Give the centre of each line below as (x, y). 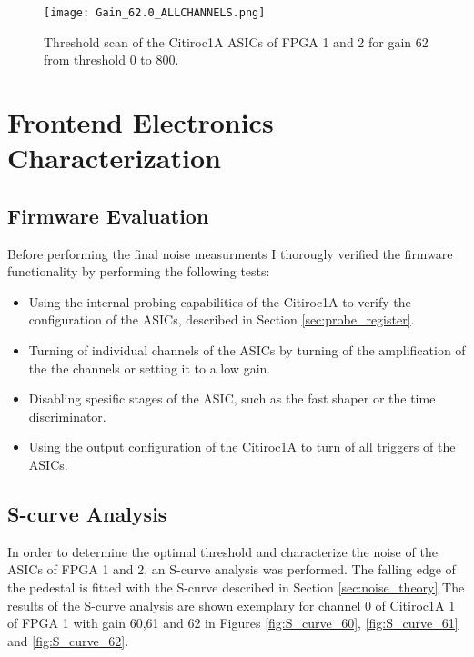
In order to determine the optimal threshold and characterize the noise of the (222, 551)
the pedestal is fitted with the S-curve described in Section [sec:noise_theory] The (236, 587)
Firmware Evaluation (108, 215)
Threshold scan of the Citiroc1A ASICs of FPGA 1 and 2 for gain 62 (236, 41)
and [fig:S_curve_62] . (68, 640)
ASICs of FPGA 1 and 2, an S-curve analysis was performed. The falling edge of (232, 569)
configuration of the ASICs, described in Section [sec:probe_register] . (222, 319)
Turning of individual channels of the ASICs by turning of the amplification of (247, 349)
